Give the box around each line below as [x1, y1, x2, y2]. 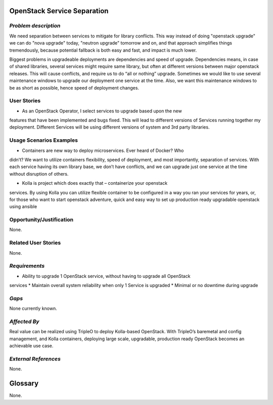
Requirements [9, 262, 45, 269]
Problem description [9, 22, 61, 29]
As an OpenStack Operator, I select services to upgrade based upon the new [22, 108, 182, 114]
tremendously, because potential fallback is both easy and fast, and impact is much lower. [9, 47, 197, 53]
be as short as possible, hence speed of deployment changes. [9, 85, 139, 91]
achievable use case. [9, 343, 54, 349]
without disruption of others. [9, 171, 69, 177]
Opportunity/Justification [9, 216, 73, 223]
